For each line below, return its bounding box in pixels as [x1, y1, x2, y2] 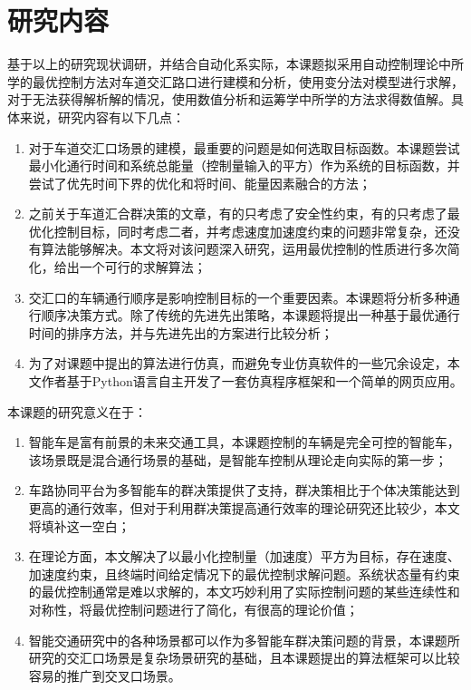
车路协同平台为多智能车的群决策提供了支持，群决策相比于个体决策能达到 [28, 481, 460, 500]
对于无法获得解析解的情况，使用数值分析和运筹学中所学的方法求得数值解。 [7, 90, 451, 109]
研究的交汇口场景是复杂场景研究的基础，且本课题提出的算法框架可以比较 [28, 648, 460, 667]
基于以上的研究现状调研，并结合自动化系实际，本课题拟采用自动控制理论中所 [7, 54, 464, 73]
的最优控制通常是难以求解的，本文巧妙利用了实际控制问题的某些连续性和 [28, 582, 460, 601]
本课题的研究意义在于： [7, 402, 147, 421]
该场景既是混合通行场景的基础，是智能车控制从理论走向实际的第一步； [28, 450, 447, 469]
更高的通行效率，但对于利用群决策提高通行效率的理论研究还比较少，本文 [28, 499, 460, 517]
